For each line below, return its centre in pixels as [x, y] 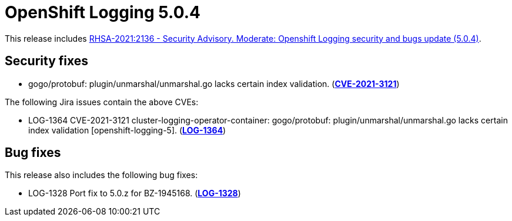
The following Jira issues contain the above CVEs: [102, 102]
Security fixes [47, 61]
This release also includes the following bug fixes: [101, 175]
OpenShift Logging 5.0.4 [103, 12]
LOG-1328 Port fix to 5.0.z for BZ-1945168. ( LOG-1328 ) [135, 193]
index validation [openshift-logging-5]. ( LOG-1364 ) [127, 130]
